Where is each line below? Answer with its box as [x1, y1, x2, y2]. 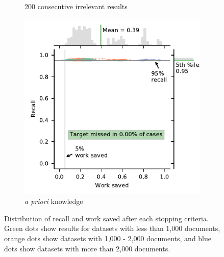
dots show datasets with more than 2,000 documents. [4, 243, 170, 253]
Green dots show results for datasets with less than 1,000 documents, [4, 223, 220, 234]
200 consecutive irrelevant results [24, 1, 128, 11]
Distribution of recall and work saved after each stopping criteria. [4, 213, 209, 223]
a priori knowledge [24, 196, 83, 207]
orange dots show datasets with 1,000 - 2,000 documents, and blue [4, 233, 212, 243]
